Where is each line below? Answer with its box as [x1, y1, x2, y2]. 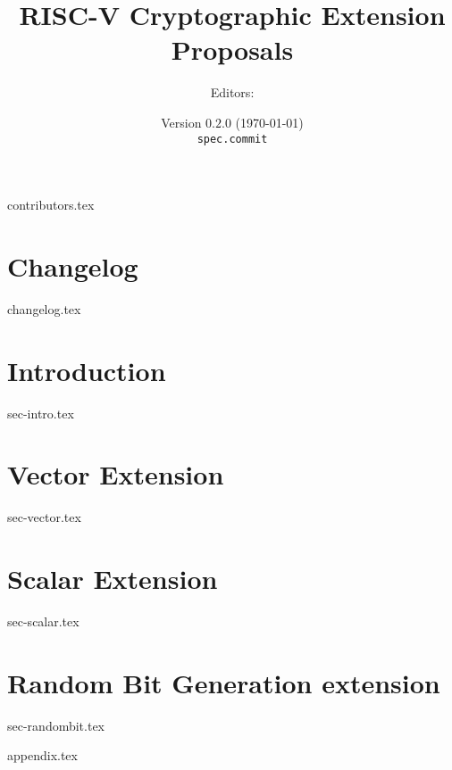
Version [161, 112, 202, 131]
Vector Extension [7, 456, 224, 493]
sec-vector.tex [7, 508, 81, 526]
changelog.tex [7, 299, 81, 318]
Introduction [7, 352, 166, 388]
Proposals [171, 31, 294, 68]
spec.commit [197, 132, 268, 145]
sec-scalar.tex [7, 612, 80, 631]
